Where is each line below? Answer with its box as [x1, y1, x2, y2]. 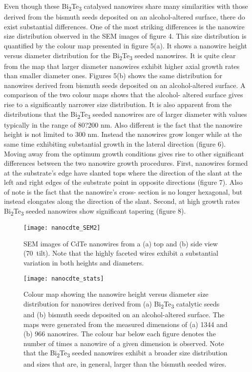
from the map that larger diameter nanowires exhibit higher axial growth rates [4, 61, 240, 71]
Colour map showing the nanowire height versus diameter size [23, 289, 209, 299]
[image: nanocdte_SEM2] [23, 224, 101, 232]
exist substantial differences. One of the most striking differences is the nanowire [4, 21, 245, 31]
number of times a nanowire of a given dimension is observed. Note [23, 338, 224, 348]
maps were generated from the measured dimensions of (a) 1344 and [23, 319, 228, 329]
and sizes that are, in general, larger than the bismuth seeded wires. [23, 358, 227, 369]
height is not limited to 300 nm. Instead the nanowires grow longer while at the [4, 129, 242, 139]
